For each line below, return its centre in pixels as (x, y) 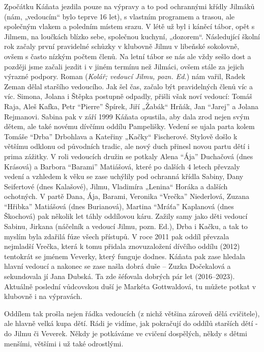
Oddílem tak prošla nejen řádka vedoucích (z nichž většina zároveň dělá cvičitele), (132, 313)
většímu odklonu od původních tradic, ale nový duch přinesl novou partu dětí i (127, 146)
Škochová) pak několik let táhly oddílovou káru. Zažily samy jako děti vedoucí (126, 216)
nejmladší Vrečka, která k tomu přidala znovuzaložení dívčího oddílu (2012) (122, 246)
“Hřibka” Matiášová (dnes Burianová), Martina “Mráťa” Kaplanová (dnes (119, 206)
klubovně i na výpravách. (43, 296)
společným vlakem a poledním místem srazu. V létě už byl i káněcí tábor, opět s (129, 26)
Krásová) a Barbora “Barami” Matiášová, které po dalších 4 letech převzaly (122, 166)
